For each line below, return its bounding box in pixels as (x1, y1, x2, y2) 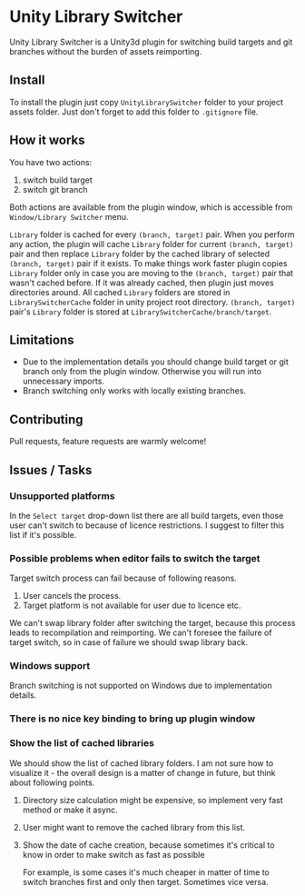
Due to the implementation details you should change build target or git (22, 356, 289, 367)
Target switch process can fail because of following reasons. (9, 572, 238, 583)
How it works (9, 133, 85, 148)
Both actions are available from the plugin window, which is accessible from (9, 202, 293, 213)
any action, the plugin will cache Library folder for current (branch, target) (9, 238, 294, 249)
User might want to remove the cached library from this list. (22, 821, 246, 832)
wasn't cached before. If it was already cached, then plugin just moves (9, 277, 274, 288)
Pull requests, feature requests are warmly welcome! (9, 436, 207, 447)
